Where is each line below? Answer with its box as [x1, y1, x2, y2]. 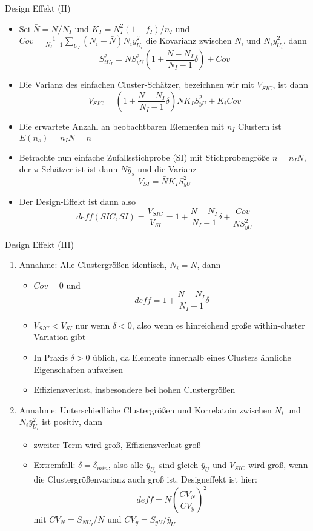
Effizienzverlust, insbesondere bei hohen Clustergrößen [33, 383, 236, 396]
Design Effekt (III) [5, 238, 74, 250]
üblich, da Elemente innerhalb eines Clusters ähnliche [93, 351, 291, 364]
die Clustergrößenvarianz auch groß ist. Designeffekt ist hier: [33, 472, 257, 485]
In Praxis [33, 351, 68, 364]
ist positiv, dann [42, 415, 102, 428]
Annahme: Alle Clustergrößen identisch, [19, 258, 167, 271]
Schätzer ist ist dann [41, 162, 118, 175]
